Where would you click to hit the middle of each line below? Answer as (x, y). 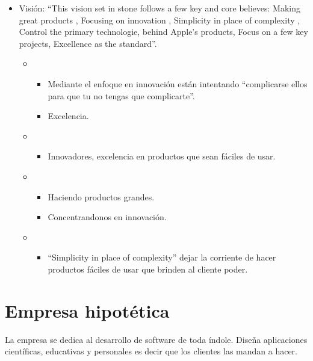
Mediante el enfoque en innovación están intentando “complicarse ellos (178, 83)
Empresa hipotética (87, 310)
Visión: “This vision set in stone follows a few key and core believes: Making (160, 8)
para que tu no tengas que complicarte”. (121, 95)
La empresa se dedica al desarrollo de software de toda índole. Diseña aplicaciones (156, 339)
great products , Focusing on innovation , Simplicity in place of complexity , (160, 20)
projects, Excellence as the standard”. (88, 43)
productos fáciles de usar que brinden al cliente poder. (148, 269)
